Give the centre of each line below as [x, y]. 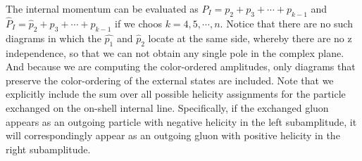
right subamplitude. [48, 149]
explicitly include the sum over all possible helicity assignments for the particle [176, 94]
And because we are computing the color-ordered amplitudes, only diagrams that [181, 66]
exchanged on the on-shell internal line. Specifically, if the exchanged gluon [167, 107]
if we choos [138, 24]
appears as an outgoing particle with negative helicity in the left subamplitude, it [181, 121]
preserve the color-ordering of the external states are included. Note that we [170, 80]
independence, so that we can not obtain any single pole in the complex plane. [175, 52]
